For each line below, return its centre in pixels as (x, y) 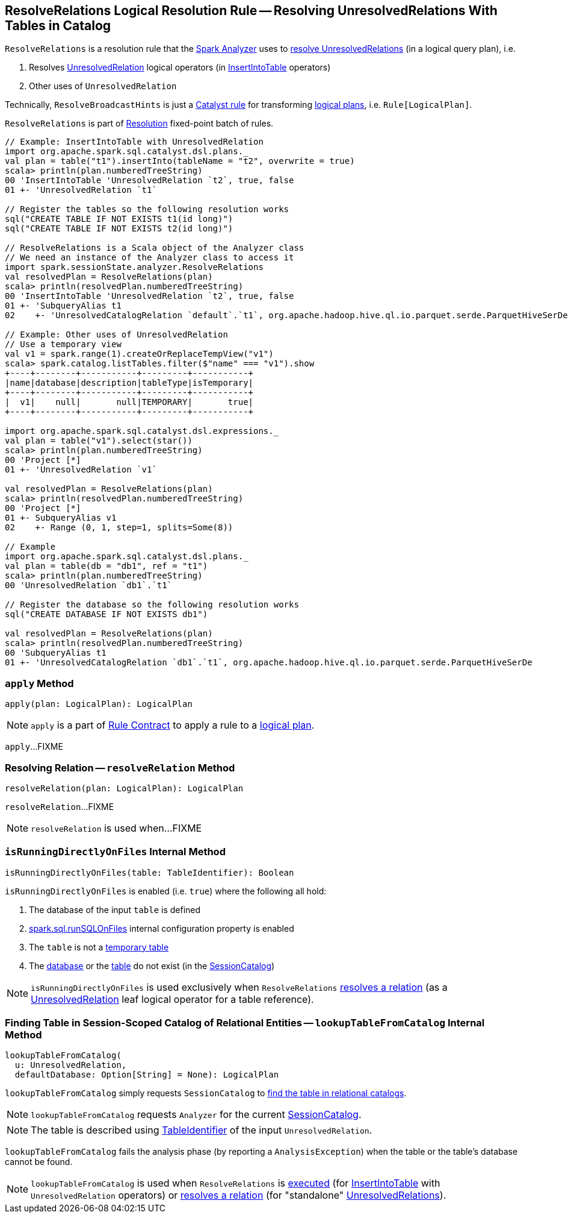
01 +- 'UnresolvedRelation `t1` (81, 190)
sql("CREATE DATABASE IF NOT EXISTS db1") (106, 614)
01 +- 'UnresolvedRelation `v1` (81, 470)
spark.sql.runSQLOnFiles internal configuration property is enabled (162, 928)
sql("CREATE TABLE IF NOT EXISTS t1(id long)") (119, 219)
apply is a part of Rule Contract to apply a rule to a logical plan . (173, 725)
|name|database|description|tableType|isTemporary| (129, 383)
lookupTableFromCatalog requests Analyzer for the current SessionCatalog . (196, 1115)
